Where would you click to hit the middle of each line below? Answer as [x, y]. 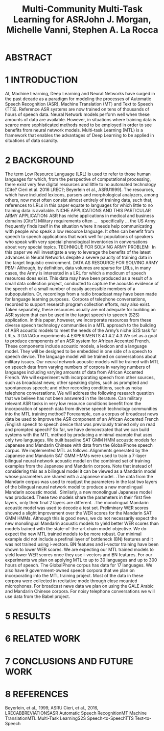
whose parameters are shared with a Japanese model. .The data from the [79, 477]
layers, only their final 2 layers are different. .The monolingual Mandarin [77, 503]
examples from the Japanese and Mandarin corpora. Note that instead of [79, 466]
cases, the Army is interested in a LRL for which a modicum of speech [76, 273]
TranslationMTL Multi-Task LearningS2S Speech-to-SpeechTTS [69, 718]
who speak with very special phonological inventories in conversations [76, 242]
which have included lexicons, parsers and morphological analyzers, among [82, 195]
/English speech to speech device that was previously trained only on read [80, 424]
